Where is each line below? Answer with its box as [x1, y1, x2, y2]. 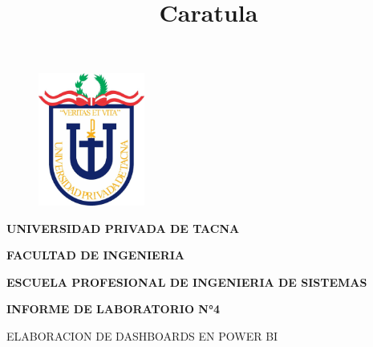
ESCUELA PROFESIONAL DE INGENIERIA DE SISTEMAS [6, 273, 367, 290]
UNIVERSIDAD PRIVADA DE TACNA [6, 219, 240, 236]
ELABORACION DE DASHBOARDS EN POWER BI [6, 328, 278, 345]
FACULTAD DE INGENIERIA [6, 247, 185, 263]
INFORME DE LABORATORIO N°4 [6, 300, 221, 317]
